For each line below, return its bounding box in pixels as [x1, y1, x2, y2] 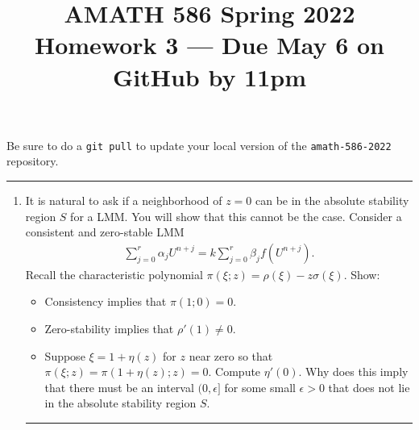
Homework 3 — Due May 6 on [34, 28, 385, 61]
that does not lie [328, 378, 410, 395]
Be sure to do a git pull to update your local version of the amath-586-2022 [6, 136, 392, 153]
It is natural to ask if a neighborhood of [25, 192, 222, 208]
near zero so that [189, 347, 273, 364]
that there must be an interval [44, 378, 194, 395]
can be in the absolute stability [255, 192, 409, 208]
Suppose [44, 347, 85, 364]
